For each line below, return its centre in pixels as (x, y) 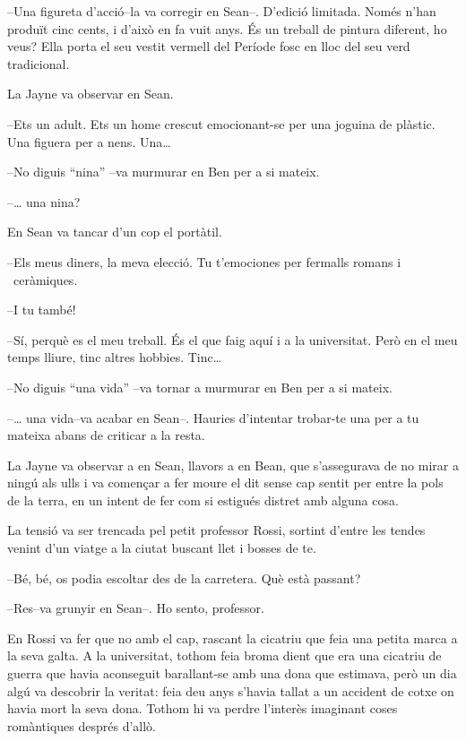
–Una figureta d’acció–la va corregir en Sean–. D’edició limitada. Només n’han (222, 11)
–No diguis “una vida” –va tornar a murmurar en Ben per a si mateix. (200, 387)
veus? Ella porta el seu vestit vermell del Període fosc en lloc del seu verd (209, 46)
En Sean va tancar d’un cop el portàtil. (115, 232)
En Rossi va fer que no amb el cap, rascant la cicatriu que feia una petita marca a (233, 638)
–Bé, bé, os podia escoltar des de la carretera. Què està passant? (184, 577)
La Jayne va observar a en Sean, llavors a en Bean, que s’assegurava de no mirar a (233, 465)
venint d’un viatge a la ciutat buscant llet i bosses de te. (162, 548)
